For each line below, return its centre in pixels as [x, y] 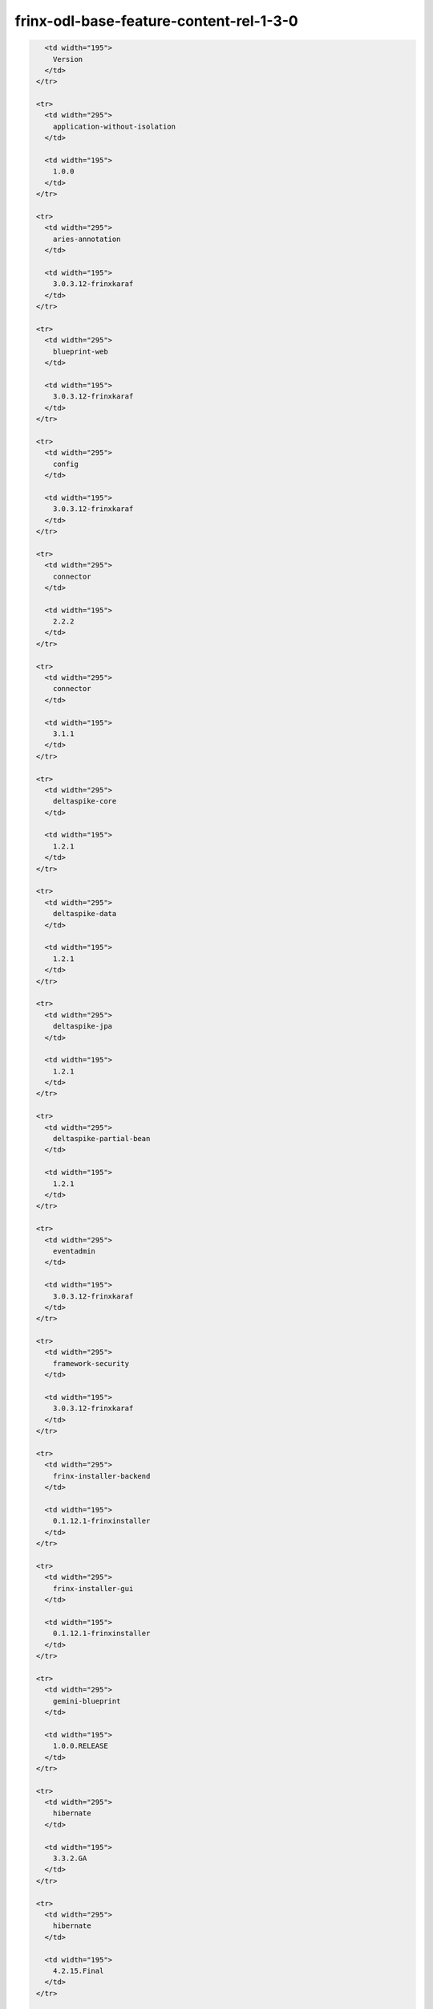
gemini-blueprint [87, 1701]
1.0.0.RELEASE [80, 1746]
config [66, 464]
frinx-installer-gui [93, 1588]
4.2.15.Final [78, 1970]
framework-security [91, 1363]
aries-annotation [87, 239]
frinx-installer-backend [101, 1476]
